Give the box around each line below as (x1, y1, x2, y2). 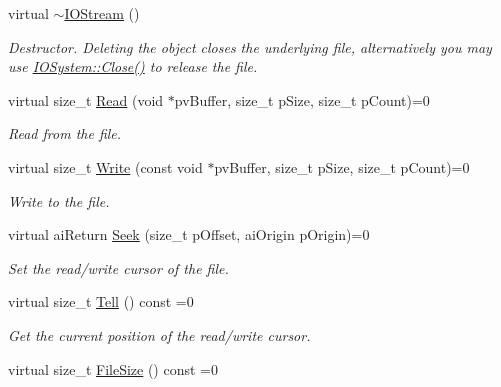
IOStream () (64, 3, 140, 23)
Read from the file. (8, 123, 122, 144)
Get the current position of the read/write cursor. (8, 324, 311, 345)
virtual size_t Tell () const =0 (8, 291, 194, 312)
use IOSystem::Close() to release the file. (8, 56, 258, 77)
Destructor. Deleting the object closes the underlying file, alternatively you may (8, 36, 492, 57)
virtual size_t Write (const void (8, 156, 203, 177)
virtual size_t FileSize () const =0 (8, 358, 218, 379)
